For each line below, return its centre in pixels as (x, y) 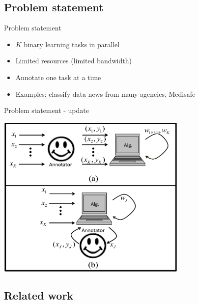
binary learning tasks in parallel (72, 44)
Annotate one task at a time (58, 77)
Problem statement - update (46, 110)
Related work (39, 295)
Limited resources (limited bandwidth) (73, 61)
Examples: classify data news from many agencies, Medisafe (105, 94)
